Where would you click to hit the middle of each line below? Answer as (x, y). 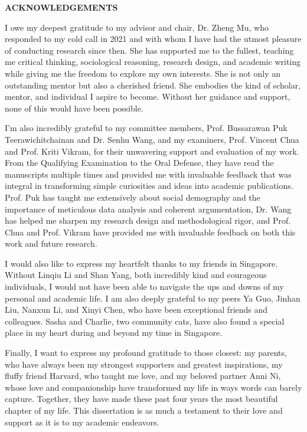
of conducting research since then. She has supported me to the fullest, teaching (149, 50)
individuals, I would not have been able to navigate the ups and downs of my (144, 287)
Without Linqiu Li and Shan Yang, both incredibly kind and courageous (136, 275)
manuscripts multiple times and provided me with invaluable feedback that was (148, 174)
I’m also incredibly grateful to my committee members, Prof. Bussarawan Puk (146, 128)
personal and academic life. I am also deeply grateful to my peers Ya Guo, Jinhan (153, 298)
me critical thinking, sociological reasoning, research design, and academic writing (153, 62)
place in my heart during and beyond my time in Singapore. (114, 333)
